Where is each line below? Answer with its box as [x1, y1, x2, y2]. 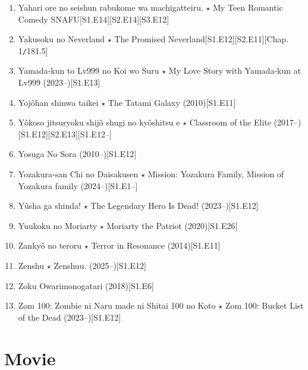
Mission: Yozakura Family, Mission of [147, 168, 284, 180]
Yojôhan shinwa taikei [18, 96, 99, 108]
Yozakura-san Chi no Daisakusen [18, 168, 139, 180]
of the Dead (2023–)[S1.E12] [18, 311, 121, 323]
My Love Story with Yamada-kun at [168, 64, 301, 77]
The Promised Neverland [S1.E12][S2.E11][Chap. [114, 33, 289, 45]
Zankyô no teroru [18, 239, 82, 252]
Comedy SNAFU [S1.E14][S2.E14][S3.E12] [18, 12, 169, 25]
